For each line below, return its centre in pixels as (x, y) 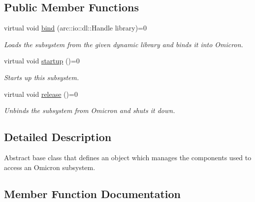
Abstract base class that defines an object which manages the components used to (128, 157)
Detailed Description (58, 137)
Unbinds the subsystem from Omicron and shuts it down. (90, 110)
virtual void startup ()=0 (42, 61)
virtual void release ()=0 (41, 94)
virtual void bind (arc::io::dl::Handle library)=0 (75, 28)
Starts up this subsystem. (42, 77)
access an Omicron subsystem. (50, 167)
